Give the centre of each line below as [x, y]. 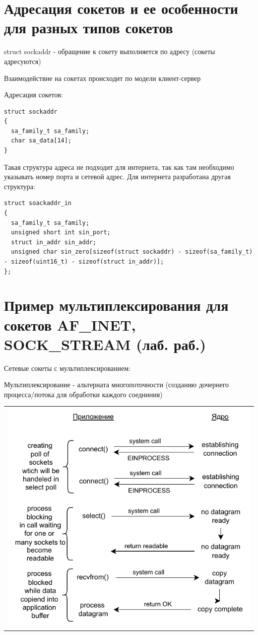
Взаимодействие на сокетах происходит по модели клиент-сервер [102, 78]
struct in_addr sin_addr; [54, 242]
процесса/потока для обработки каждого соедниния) [83, 394]
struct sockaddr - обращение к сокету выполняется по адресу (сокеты [110, 51]
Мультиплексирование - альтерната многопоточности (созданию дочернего [117, 385]
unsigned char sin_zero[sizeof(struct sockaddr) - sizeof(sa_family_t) [132, 252]
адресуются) [23, 61]
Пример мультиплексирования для [116, 305]
